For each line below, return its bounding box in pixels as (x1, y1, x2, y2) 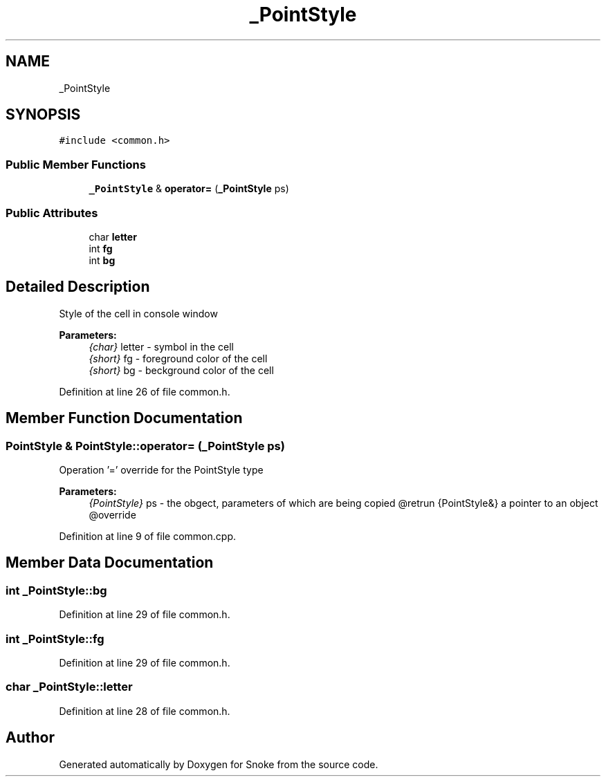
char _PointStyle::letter (6, 680, 133, 694)
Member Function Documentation (6, 409, 243, 427)
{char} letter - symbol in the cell (89, 340, 234, 353)
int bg (89, 254, 116, 266)
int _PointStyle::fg (6, 631, 104, 646)
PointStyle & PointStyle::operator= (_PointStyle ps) (6, 438, 285, 453)
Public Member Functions (6, 157, 146, 171)
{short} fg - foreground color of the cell (89, 352, 268, 364)
